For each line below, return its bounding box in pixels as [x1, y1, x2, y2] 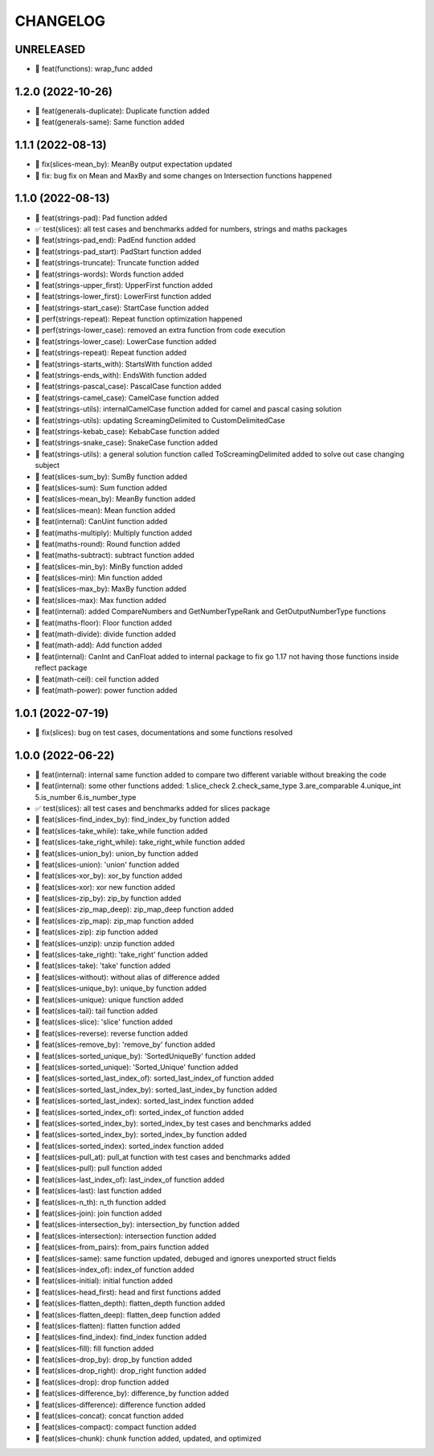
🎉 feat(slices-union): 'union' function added [35, 859, 180, 869]
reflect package [35, 663, 88, 673]
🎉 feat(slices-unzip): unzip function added [35, 938, 175, 948]
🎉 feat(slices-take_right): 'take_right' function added [35, 949, 208, 960]
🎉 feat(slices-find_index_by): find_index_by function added [35, 814, 231, 824]
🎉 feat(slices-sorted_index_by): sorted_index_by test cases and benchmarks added [35, 1118, 311, 1128]
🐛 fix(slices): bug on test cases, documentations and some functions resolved [35, 728, 293, 737]
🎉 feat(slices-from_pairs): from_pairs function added [35, 1242, 209, 1252]
